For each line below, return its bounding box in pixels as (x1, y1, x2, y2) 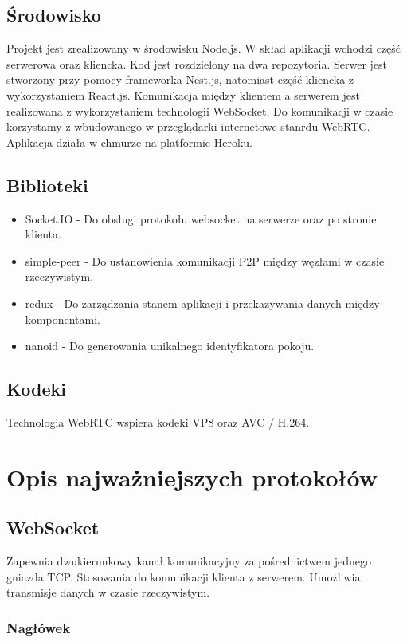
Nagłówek (6, 617, 71, 637)
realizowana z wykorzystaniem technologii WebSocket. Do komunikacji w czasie (6, 102, 393, 119)
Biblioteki (6, 172, 88, 197)
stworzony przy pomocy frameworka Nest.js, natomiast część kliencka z (6, 71, 354, 88)
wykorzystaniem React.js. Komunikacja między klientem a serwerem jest (6, 86, 360, 103)
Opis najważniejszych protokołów (6, 460, 378, 493)
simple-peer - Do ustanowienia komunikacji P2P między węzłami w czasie (25, 252, 385, 269)
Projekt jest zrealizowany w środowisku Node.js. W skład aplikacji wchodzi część (6, 40, 401, 57)
